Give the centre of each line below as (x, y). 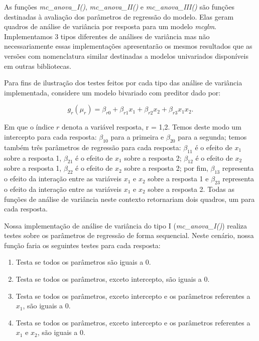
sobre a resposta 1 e (178, 179)
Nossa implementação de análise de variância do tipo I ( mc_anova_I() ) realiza (125, 225)
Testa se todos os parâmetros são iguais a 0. (83, 262)
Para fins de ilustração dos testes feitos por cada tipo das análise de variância (123, 83)
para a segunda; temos (212, 136)
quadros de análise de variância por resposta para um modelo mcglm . (110, 26)
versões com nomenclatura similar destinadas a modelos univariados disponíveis (126, 55)
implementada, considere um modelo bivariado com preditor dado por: (112, 92)
